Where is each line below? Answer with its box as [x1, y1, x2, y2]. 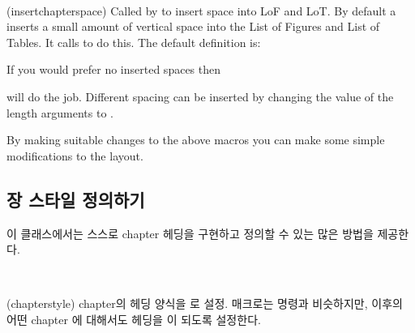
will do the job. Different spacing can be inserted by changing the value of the [6, 88, 394, 105]
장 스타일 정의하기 [6, 186, 145, 211]
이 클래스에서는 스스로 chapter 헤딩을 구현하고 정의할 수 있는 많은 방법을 [6, 224, 374, 241]
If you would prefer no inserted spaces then [6, 61, 221, 78]
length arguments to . [6, 104, 113, 121]
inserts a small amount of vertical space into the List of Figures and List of [6, 18, 380, 35]
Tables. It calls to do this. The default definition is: [6, 33, 261, 50]
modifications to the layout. [6, 147, 143, 164]
